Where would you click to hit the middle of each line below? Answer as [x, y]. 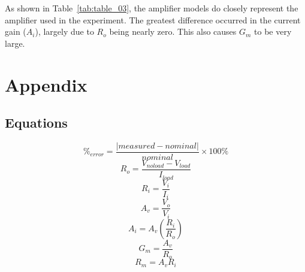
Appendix [46, 84]
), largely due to [64, 31]
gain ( [16, 31]
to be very [273, 31]
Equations [36, 123]
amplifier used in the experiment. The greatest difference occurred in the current [153, 19]
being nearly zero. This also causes [173, 31]
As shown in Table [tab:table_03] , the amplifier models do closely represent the [152, 8]
